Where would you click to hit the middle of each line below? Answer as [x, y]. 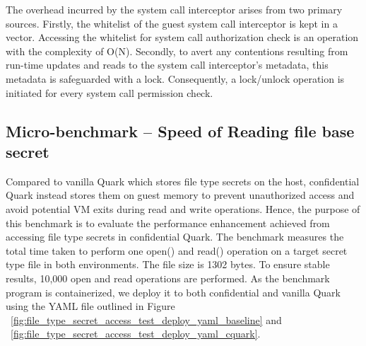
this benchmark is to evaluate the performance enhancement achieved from [168, 223]
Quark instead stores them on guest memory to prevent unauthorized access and [180, 195]
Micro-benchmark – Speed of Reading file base [180, 131]
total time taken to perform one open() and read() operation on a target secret [177, 250]
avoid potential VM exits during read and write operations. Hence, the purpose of [183, 208]
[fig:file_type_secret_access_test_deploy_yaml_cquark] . [136, 334]
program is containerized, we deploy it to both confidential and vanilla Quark [173, 292]
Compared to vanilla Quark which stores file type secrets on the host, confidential [183, 181]
